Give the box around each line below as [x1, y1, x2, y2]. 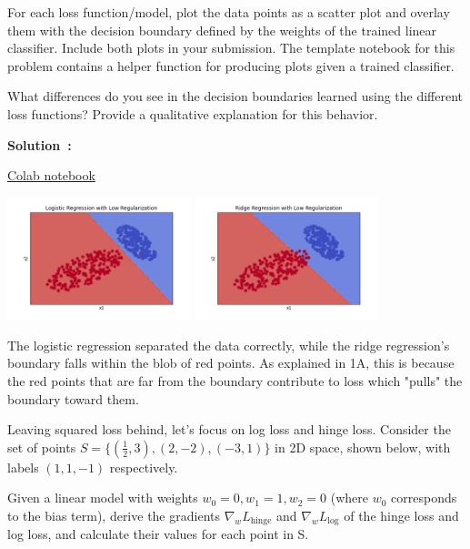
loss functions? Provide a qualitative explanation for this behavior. [7, 104, 378, 123]
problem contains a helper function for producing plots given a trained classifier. [7, 56, 455, 75]
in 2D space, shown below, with [275, 437, 451, 456]
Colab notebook [7, 166, 95, 185]
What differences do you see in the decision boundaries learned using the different [7, 86, 464, 106]
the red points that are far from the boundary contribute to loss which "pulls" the [7, 371, 463, 390]
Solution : [7, 135, 72, 154]
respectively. [109, 457, 178, 476]
